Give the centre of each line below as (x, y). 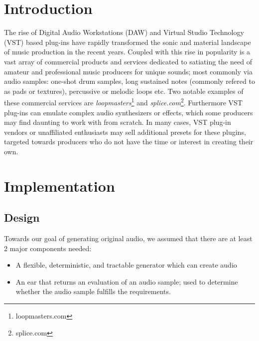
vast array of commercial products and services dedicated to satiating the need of (128, 61)
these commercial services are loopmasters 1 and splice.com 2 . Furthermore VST (123, 102)
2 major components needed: (48, 248)
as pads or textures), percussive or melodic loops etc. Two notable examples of (124, 91)
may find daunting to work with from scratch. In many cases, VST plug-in (118, 122)
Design (22, 217)
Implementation (60, 185)
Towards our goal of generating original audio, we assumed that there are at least (128, 238)
